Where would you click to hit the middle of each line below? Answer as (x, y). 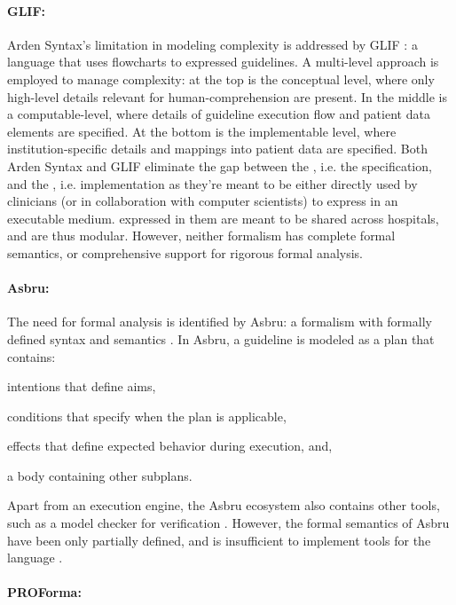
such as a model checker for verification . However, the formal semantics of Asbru (228, 523)
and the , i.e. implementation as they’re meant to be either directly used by (212, 183)
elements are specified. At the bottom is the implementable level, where (202, 131)
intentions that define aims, (82, 386)
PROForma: (44, 592)
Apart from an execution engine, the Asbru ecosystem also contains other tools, (224, 505)
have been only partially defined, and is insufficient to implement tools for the (219, 540)
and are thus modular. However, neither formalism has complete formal (201, 236)
